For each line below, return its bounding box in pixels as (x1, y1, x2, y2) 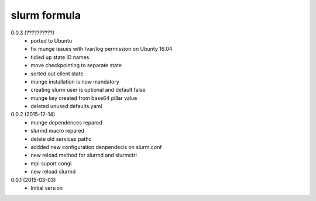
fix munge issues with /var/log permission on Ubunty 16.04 (30, 46, 173, 53)
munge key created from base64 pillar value (30, 94, 138, 102)
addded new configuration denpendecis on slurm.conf (30, 144, 162, 151)
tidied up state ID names (30, 53, 90, 61)
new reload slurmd (30, 168, 76, 175)
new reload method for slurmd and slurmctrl (30, 152, 137, 159)
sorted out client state (30, 70, 84, 77)
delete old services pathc (30, 135, 92, 143)
